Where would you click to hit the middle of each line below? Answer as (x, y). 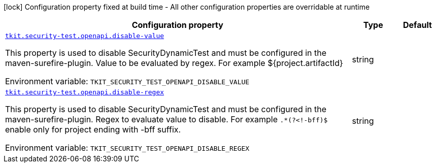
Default (417, 25)
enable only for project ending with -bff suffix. (93, 129)
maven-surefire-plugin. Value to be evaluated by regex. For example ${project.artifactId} (174, 63)
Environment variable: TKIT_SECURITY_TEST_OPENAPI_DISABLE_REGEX (127, 148)
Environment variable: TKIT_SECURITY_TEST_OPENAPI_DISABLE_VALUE (127, 81)
